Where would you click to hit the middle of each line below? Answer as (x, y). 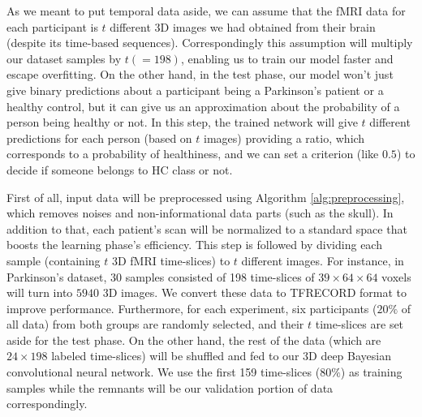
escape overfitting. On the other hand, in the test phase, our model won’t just (200, 74)
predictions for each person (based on (99, 138)
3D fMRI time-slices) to (171, 260)
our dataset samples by (64, 58)
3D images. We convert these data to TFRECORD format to (254, 292)
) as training (371, 372)
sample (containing (54, 260)
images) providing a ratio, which (284, 138)
